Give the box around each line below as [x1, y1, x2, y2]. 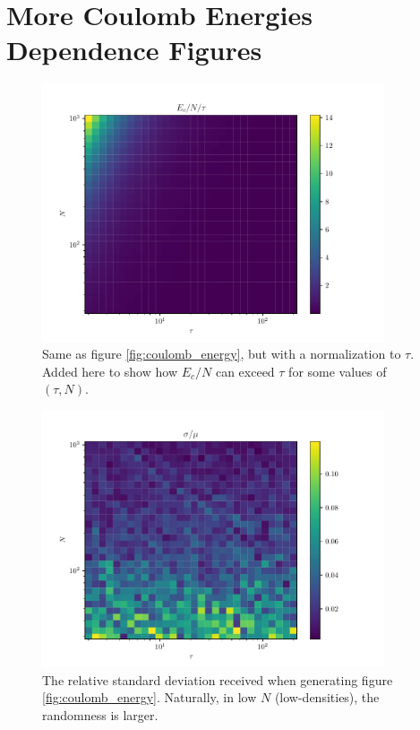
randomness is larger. [42, 705, 159, 724]
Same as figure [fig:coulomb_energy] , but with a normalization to [42, 344, 401, 363]
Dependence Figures [6, 31, 262, 68]
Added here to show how [42, 361, 177, 380]
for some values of [288, 361, 387, 380]
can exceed [215, 361, 275, 380]
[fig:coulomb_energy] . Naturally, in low [42, 688, 257, 707]
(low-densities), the [274, 688, 380, 707]
